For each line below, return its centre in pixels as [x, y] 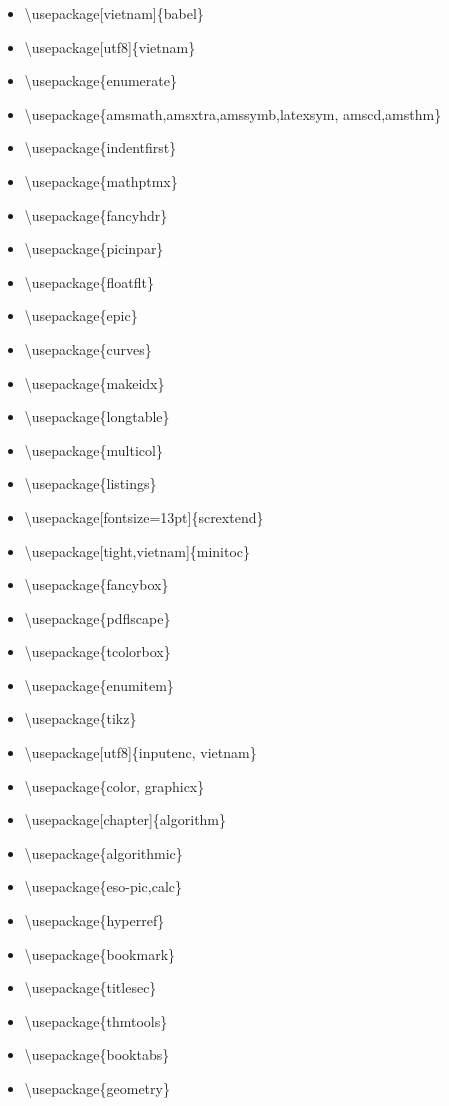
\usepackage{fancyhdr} [96, 214]
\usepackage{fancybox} [96, 584]
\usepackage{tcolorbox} [97, 651]
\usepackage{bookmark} [100, 953]
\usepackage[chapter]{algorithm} [125, 819]
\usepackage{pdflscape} [97, 617]
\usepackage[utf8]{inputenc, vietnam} [140, 752]
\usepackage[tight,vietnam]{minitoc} [137, 550]
